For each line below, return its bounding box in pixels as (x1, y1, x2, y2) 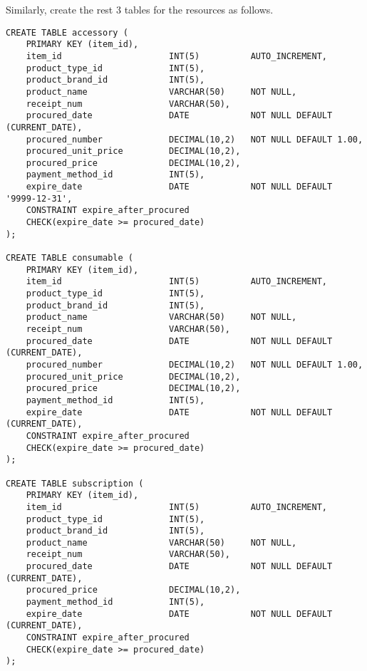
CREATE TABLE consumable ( (6, 253, 133, 264)
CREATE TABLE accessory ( (6, 27, 128, 38)
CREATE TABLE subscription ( (6, 478, 144, 489)
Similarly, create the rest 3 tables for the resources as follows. (6, 2, 274, 16)
